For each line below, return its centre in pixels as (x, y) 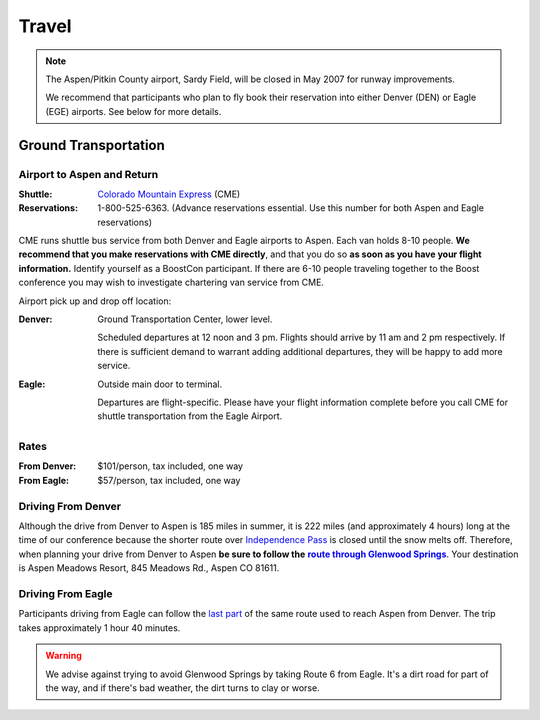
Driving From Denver (70, 506)
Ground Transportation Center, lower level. (185, 319)
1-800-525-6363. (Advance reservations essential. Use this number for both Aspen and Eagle (291, 208)
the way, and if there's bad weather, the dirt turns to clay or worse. (182, 687)
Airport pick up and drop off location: (95, 301)
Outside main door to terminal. (160, 384)
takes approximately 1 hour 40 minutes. (99, 627)
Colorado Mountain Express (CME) (169, 194)
